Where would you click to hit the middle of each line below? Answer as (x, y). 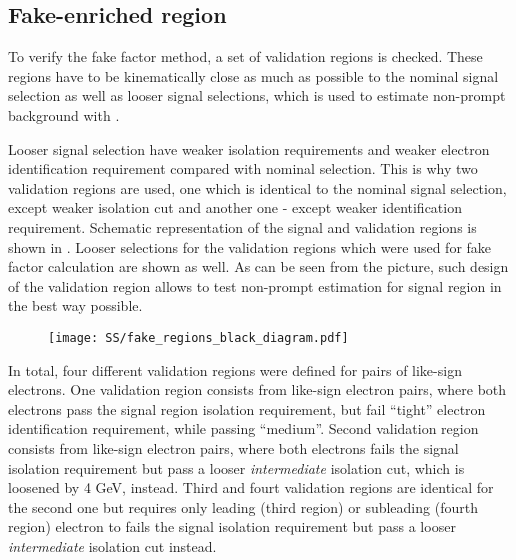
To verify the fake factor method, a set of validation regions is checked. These (245, 56)
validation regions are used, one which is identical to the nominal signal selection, (257, 187)
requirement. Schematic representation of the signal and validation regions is (242, 226)
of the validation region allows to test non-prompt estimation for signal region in (255, 285)
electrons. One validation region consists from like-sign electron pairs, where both (257, 389)
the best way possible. (75, 305)
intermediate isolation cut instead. (112, 545)
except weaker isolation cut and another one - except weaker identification (235, 207)
